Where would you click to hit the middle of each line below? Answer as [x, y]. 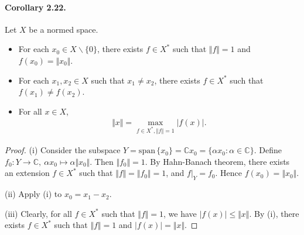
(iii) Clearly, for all [38, 213]
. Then [102, 161]
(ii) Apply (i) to [33, 194]
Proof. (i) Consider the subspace [63, 150]
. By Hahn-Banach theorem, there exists [217, 161]
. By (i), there [274, 213]
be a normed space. [64, 29]
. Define [268, 150]
